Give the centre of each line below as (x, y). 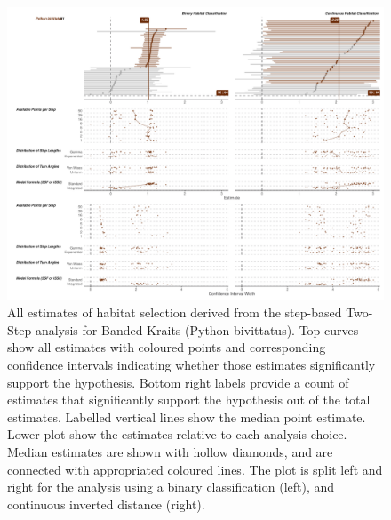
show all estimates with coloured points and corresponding (167, 347)
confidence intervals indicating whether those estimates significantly (192, 364)
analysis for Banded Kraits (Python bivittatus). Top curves (197, 329)
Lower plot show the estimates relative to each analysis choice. (177, 434)
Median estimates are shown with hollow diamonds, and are (170, 451)
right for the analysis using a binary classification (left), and (171, 487)
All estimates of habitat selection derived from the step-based (175, 312)
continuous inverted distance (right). (106, 504)
